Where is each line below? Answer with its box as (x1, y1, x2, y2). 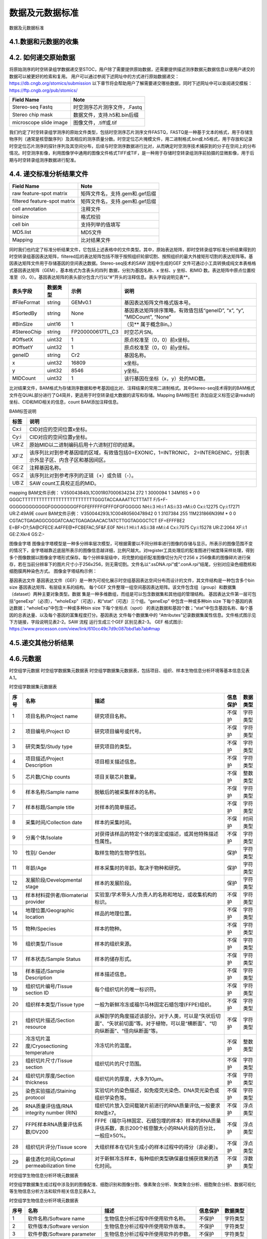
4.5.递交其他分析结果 (9, 639, 74, 647)
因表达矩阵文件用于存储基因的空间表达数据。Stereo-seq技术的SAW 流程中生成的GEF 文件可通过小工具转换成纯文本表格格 (9, 260, 257, 266)
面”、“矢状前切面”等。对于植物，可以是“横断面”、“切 (94, 1020, 217, 1027)
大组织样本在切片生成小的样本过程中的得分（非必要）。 (94, 1143, 221, 1150)
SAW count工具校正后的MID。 (29, 480, 100, 487)
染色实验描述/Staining (25, 1087, 76, 1094)
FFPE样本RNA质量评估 (25, 1121, 78, 1127)
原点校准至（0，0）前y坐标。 (124, 344, 193, 351)
